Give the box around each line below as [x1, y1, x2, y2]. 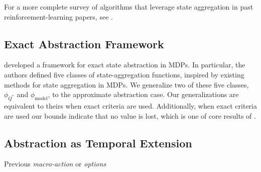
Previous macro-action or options [4, 158, 106, 169]
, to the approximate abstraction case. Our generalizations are [48, 89, 239, 100]
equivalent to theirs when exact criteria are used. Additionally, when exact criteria [4, 100, 257, 111]
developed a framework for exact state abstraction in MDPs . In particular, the [4, 59, 245, 70]
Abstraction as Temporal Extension [4, 135, 192, 150]
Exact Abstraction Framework [4, 36, 164, 51]
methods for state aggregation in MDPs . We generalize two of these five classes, [4, 79, 249, 90]
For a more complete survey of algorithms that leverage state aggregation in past [4, 2, 253, 12]
